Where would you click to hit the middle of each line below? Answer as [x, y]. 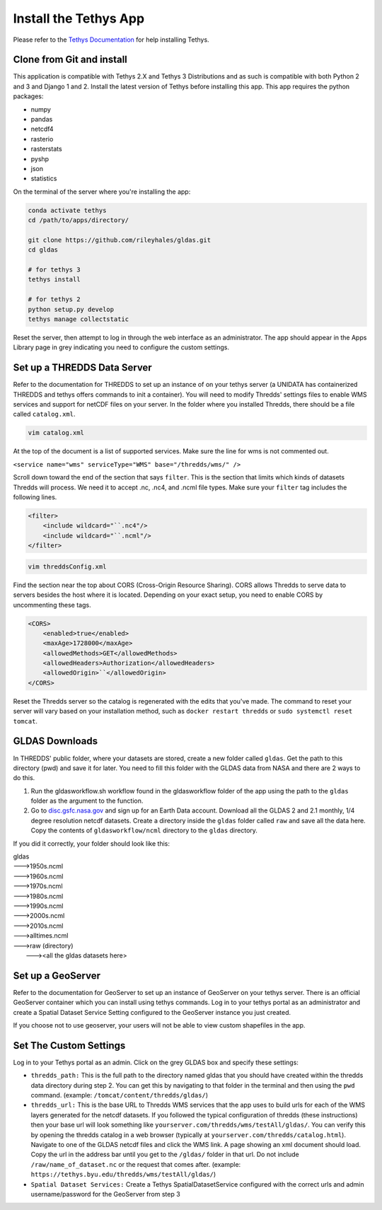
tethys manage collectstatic [79, 319]
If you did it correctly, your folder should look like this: [91, 843]
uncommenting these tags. [52, 605]
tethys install [54, 280]
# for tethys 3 [54, 270]
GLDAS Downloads [56, 741]
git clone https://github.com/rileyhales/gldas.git [120, 240]
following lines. [35, 497]
